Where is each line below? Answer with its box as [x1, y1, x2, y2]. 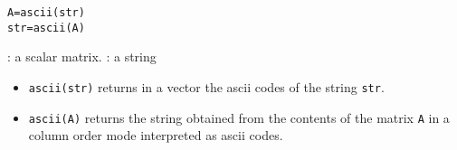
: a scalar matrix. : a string [7, 47, 157, 66]
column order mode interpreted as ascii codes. [28, 126, 283, 145]
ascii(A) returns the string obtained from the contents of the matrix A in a [28, 108, 450, 127]
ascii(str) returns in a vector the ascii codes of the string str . [28, 77, 385, 96]
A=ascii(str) [7, 6, 85, 19]
